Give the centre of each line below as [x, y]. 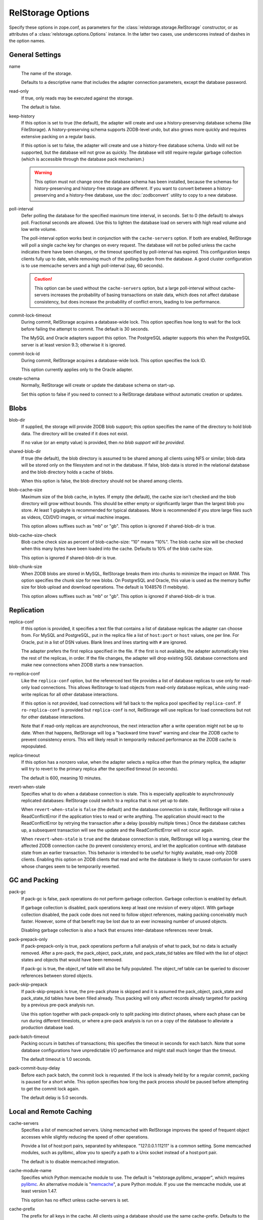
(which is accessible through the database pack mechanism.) [83, 159]
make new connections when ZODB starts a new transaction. [82, 665]
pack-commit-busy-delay [35, 1068]
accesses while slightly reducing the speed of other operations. [85, 1137]
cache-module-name [30, 1171]
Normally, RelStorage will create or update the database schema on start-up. [98, 385]
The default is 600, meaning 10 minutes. [61, 778]
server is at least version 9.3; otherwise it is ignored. [74, 345]
